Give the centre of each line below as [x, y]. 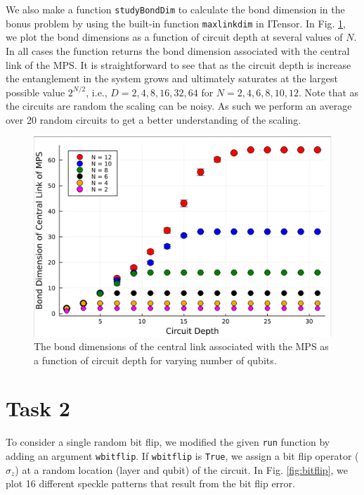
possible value [35, 92]
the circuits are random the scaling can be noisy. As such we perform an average [179, 106]
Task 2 [38, 408]
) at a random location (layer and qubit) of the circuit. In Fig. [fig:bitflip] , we [182, 469]
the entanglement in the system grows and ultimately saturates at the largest [172, 78]
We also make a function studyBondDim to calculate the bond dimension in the [175, 9]
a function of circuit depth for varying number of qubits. [155, 360]
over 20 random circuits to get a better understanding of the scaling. [154, 119]
